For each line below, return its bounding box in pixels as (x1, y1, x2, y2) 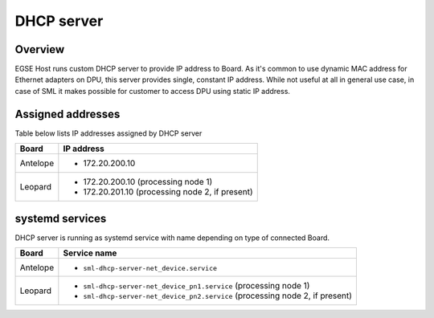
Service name (63, 247, 117, 259)
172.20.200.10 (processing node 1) (83, 177, 213, 188)
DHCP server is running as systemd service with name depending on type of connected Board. (14, 233, 330, 243)
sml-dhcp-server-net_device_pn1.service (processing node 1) (83, 280, 310, 291)
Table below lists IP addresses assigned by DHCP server (14, 128, 203, 138)
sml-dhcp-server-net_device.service (83, 264, 217, 273)
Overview (14, 43, 65, 56)
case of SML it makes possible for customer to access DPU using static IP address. (14, 86, 291, 96)
